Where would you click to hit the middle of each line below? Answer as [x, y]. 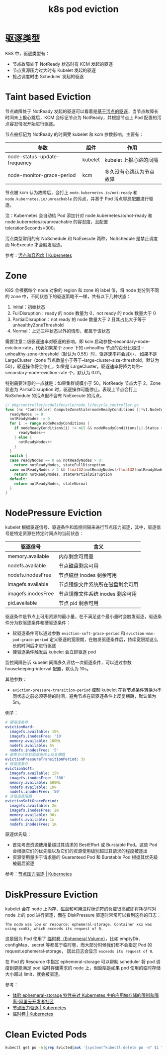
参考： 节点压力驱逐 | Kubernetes [39, 874]
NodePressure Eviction [54, 513]
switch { [19, 456]
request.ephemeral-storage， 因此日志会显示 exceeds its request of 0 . [79, 951]
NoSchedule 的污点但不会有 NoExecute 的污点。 [55, 395]
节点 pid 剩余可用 [79, 603]
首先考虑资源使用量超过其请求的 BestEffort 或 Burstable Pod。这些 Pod [85, 845]
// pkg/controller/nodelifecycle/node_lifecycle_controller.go [72, 405]
